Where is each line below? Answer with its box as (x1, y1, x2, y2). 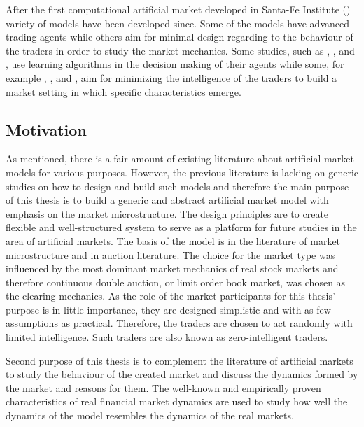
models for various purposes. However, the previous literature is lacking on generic (6, 164, 358, 179)
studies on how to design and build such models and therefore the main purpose (6, 178, 349, 193)
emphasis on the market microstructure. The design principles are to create (6, 206, 329, 220)
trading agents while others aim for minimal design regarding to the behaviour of (6, 29, 353, 44)
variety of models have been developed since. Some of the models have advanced (6, 15, 349, 30)
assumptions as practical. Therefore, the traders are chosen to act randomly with (6, 316, 353, 330)
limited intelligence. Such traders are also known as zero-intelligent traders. (6, 330, 328, 344)
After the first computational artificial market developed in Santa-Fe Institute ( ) (6, 2, 351, 16)
